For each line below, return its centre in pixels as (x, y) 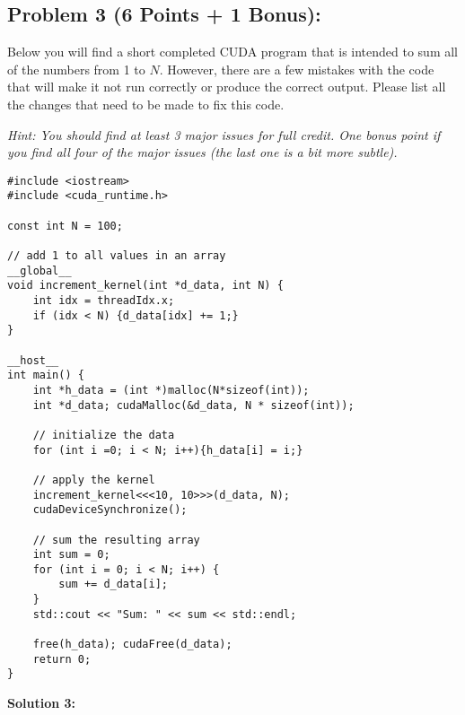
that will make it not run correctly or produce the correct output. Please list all (227, 87)
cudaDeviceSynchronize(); (110, 510)
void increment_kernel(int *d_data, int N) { (145, 286)
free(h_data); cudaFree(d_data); (132, 645)
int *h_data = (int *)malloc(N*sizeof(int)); (171, 390)
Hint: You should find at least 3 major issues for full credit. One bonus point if (224, 134)
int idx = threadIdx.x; (104, 301)
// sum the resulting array (116, 540)
